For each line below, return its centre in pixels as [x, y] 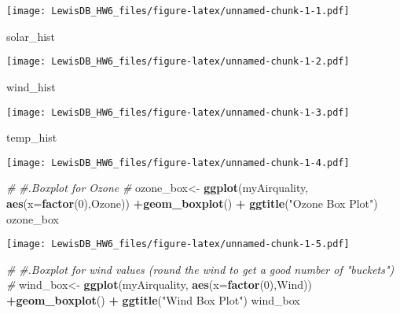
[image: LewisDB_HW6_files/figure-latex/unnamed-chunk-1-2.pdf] [178, 62]
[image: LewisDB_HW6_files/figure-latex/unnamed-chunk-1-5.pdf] [178, 244]
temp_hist [32, 137]
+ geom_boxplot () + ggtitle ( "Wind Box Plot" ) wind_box [153, 300]
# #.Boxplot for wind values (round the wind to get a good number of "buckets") [200, 269]
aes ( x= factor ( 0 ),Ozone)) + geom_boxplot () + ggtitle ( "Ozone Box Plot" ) [192, 203]
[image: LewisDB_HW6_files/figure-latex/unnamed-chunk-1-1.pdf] [178, 11]
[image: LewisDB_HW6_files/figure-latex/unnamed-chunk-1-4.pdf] [178, 163]
